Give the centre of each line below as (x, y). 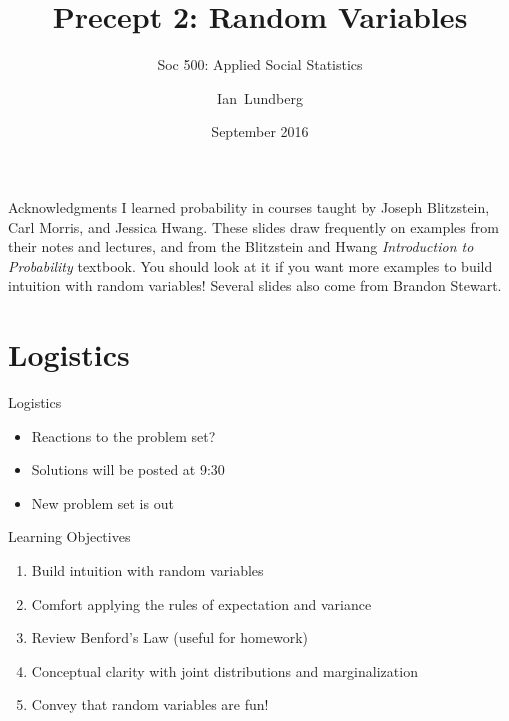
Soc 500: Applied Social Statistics (260, 64)
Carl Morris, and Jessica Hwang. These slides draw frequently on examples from (253, 226)
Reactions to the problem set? (123, 435)
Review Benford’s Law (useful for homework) (169, 637)
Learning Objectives (69, 536)
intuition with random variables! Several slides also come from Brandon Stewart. (255, 285)
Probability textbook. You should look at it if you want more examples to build (250, 265)
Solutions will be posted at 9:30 (128, 469)
